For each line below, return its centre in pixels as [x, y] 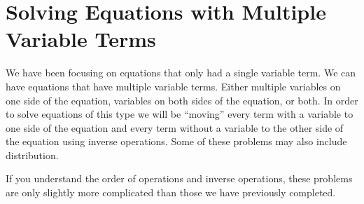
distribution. [32, 155]
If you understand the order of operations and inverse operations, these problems [179, 178]
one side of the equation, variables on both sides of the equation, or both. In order [182, 100]
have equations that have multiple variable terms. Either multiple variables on [173, 86]
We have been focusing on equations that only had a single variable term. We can [181, 73]
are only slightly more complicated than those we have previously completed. [171, 192]
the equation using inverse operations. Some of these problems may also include [176, 141]
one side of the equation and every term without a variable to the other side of [175, 127]
